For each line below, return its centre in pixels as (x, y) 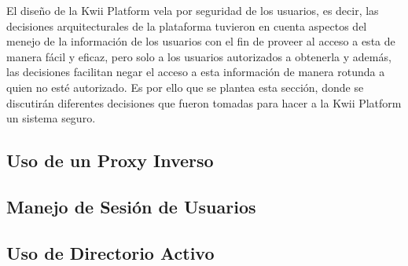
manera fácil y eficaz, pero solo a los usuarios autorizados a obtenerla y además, (199, 56)
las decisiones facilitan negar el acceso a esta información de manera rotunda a (196, 72)
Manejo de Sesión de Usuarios (131, 206)
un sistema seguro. (51, 118)
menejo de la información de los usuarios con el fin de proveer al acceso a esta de (201, 41)
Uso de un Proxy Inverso (110, 160)
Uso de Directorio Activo (110, 252)
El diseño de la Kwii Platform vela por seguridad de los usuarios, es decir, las (193, 10)
